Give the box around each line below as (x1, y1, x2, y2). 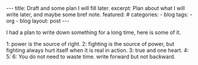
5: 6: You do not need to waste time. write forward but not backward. (6, 53, 176, 60)
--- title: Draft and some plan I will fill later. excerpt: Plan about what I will (6, 5, 185, 11)
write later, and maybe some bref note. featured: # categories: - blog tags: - (6, 11, 193, 18)
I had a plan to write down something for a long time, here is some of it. (6, 29, 181, 36)
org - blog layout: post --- (6, 17, 70, 24)
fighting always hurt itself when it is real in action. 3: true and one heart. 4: (6, 47, 189, 54)
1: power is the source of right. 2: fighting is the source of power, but (6, 41, 175, 47)
